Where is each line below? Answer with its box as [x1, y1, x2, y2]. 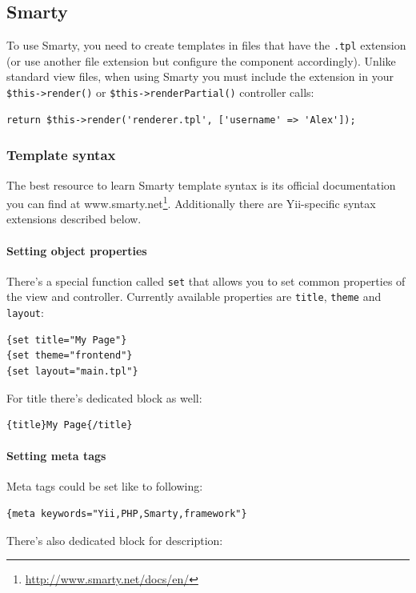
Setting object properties [6, 242, 147, 258]
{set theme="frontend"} [6, 350, 133, 362]
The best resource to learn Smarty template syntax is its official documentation [6, 176, 396, 193]
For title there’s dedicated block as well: [6, 389, 202, 406]
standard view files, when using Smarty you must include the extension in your [6, 68, 394, 85]
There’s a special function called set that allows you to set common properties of [6, 272, 406, 289]
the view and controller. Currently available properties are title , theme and [6, 288, 382, 305]
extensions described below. [6, 210, 142, 227]
